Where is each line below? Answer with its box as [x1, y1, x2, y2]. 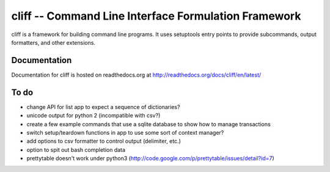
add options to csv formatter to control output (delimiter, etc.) [26, 138, 182, 145]
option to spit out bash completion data [26, 146, 125, 153]
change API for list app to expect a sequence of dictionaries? [26, 103, 180, 110]
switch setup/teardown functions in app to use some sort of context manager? [26, 129, 224, 136]
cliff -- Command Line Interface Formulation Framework [11, 9, 301, 23]
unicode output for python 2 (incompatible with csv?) [26, 112, 161, 119]
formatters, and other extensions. [11, 39, 96, 46]
